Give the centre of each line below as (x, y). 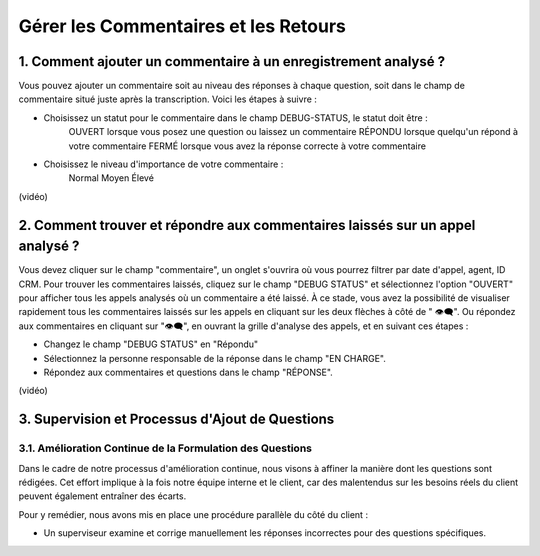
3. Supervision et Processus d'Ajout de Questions (176, 419)
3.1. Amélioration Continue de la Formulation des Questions (165, 448)
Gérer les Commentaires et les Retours (182, 26)
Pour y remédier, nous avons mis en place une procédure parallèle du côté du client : (193, 514)
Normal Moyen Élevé (111, 178)
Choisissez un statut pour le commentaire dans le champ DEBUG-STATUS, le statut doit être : (236, 117)
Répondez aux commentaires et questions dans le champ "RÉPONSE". (188, 372)
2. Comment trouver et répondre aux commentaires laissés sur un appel (247, 225)
